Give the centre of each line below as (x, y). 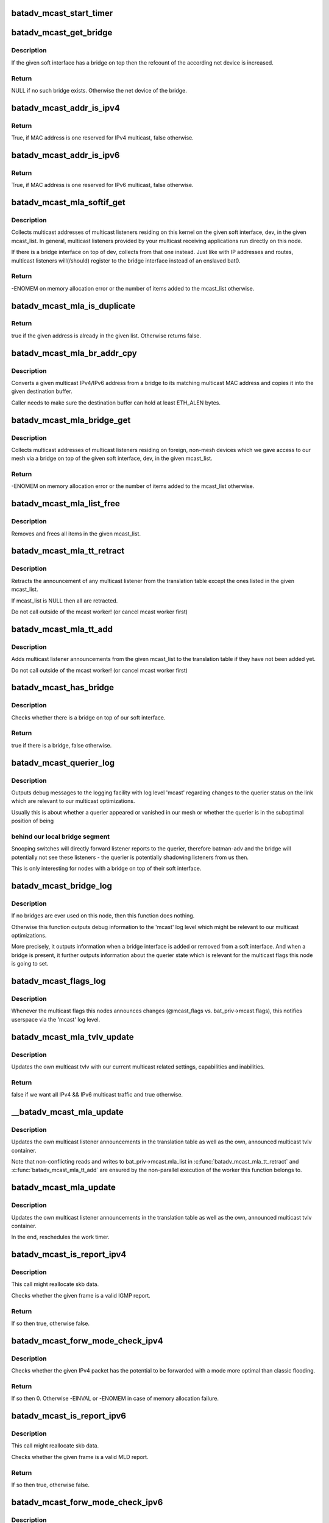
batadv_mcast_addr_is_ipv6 (65, 155)
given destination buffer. (42, 391)
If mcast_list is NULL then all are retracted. (65, 601)
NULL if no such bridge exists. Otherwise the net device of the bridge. (99, 90)
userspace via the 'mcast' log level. (56, 1019)
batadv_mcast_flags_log (58, 981)
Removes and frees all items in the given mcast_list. (76, 534)
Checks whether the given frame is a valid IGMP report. (81, 1295)
